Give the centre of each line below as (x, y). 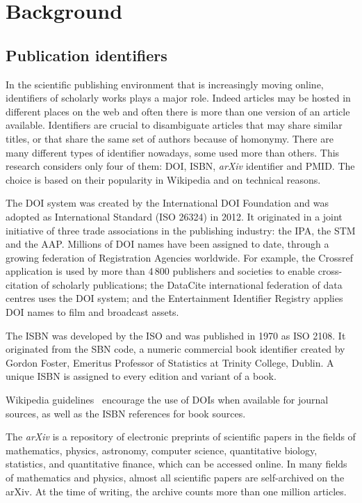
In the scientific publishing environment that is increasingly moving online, (165, 84)
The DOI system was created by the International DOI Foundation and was (167, 203)
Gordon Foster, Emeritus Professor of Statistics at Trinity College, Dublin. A (170, 362)
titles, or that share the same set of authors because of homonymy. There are (170, 138)
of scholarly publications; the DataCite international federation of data (192, 284)
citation (22, 284)
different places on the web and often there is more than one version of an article (178, 111)
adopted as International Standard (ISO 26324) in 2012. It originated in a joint (174, 216)
